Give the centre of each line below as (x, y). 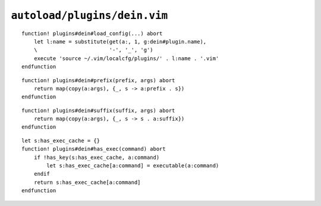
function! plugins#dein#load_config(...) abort (92, 33)
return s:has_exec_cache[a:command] (87, 182)
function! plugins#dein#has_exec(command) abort (94, 149)
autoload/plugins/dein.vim (89, 15)
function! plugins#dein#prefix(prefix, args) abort (98, 80)
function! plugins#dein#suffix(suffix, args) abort (98, 110)
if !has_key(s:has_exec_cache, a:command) (97, 157)
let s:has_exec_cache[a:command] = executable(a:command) (133, 166)
